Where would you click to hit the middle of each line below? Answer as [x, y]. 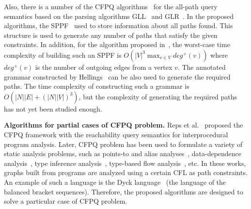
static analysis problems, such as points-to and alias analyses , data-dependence [123, 153]
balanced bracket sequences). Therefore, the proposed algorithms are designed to [124, 191]
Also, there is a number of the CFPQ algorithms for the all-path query [111, 6]
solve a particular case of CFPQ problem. [66, 201]
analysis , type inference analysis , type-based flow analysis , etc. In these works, [125, 163]
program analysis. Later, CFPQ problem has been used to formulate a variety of [123, 144]
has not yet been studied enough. [53, 108]
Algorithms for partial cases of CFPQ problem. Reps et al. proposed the [124, 125]
